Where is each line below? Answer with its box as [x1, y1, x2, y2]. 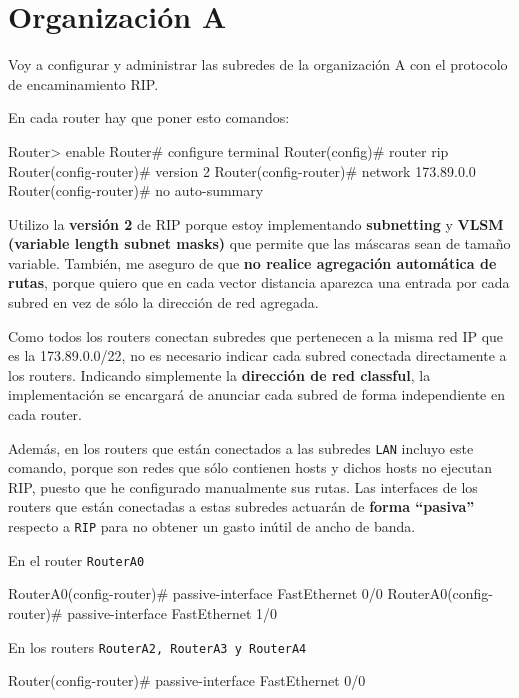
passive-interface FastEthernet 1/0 [67, 602, 278, 623]
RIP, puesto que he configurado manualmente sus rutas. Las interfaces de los [8, 476, 478, 497]
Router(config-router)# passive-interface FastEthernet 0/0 [8, 670, 366, 691]
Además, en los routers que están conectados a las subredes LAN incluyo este [8, 437, 474, 458]
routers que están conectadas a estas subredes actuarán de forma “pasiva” [8, 496, 475, 517]
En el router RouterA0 [8, 549, 145, 570]
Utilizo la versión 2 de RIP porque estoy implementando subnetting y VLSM [8, 213, 504, 234]
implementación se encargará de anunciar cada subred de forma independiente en [8, 384, 505, 405]
